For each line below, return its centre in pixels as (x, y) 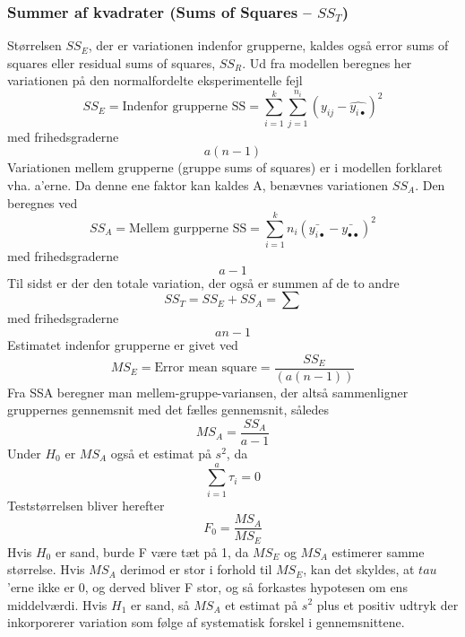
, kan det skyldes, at (359, 569)
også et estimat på (161, 453)
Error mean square (206, 368)
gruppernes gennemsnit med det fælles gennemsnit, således (168, 410)
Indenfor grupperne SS (184, 107)
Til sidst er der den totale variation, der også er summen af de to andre (203, 282)
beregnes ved (43, 202)
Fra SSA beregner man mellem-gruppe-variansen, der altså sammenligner (208, 392)
